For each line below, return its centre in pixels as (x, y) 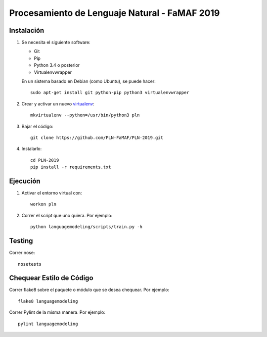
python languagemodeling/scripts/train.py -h (87, 227)
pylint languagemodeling (48, 324)
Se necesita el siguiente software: (56, 43)
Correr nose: (22, 253)
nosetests (30, 264)
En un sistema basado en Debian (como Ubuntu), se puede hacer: (89, 81)
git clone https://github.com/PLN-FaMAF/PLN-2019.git (97, 138)
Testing (21, 241)
